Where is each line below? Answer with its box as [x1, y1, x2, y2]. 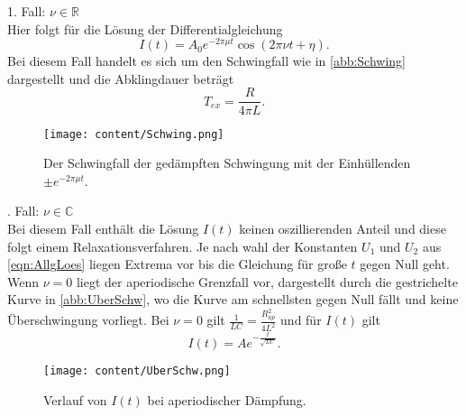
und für [280, 310, 322, 329]
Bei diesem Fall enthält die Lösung [7, 218, 199, 237]
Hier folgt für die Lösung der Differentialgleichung [7, 19, 283, 38]
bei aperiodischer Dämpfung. [147, 390, 306, 409]
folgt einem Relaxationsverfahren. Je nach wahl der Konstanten [7, 236, 358, 255]
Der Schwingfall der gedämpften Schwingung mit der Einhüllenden [43, 153, 411, 172]
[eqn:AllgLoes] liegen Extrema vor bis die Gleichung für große [7, 254, 347, 273]
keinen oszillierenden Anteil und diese [239, 218, 446, 237]
